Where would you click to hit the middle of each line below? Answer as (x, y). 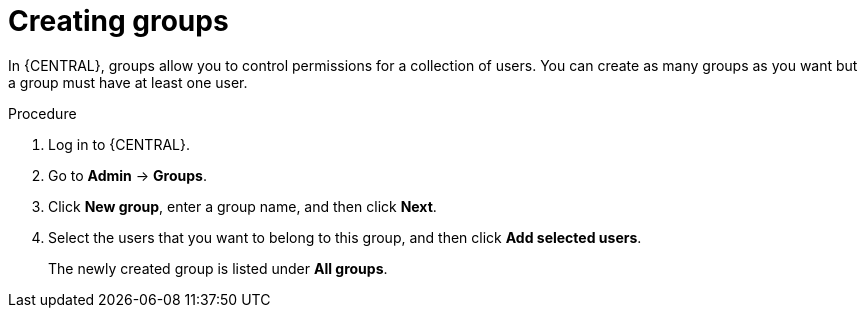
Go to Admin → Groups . (127, 175)
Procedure (42, 113)
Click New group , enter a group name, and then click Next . (242, 206)
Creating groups (118, 21)
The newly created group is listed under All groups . (218, 268)
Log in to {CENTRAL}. (119, 144)
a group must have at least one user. (128, 82)
